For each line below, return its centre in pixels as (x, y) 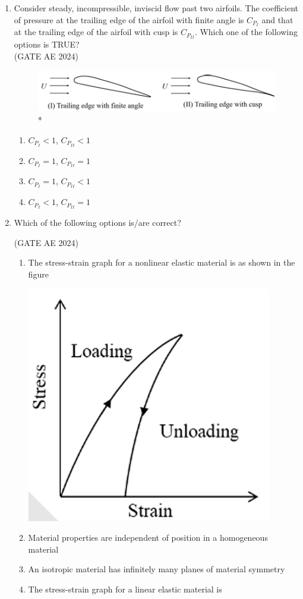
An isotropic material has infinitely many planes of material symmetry (157, 569)
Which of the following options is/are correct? (97, 223)
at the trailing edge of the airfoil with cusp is (96, 32)
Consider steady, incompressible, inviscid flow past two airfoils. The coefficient (156, 8)
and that (277, 19)
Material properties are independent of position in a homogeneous (148, 537)
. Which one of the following (246, 32)
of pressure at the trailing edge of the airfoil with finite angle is (129, 19)
